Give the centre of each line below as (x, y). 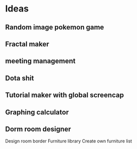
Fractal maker (27, 44)
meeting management (40, 61)
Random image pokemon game (55, 27)
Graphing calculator (37, 112)
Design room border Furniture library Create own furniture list (68, 141)
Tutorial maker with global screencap (64, 95)
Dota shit (20, 78)
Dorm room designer (38, 129)
